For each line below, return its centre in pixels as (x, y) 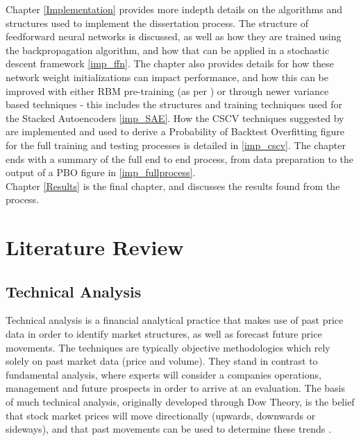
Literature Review (95, 247)
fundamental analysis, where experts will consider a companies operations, (163, 374)
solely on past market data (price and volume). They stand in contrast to (162, 361)
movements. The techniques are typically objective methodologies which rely (168, 347)
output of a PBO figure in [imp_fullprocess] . (101, 172)
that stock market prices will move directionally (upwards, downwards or (161, 415)
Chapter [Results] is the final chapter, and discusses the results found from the (173, 185)
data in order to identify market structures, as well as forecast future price (164, 334)
